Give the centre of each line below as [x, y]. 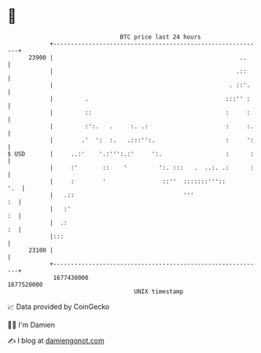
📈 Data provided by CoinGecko [59, 307]
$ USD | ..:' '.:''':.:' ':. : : [131, 154]
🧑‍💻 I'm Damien [31, 325]
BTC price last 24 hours [160, 37]
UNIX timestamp [159, 291]
